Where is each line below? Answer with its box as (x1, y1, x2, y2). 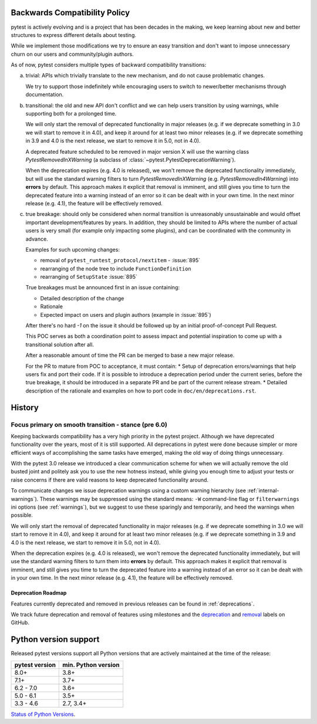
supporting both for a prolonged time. (25, 110, 117, 117)
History (11, 402, 39, 412)
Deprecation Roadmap (11, 590, 67, 597)
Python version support (11, 634, 100, 645)
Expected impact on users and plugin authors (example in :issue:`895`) (40, 311, 211, 318)
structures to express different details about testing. (11, 31, 137, 38)
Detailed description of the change (40, 295, 124, 302)
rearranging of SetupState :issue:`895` (40, 273, 137, 280)
